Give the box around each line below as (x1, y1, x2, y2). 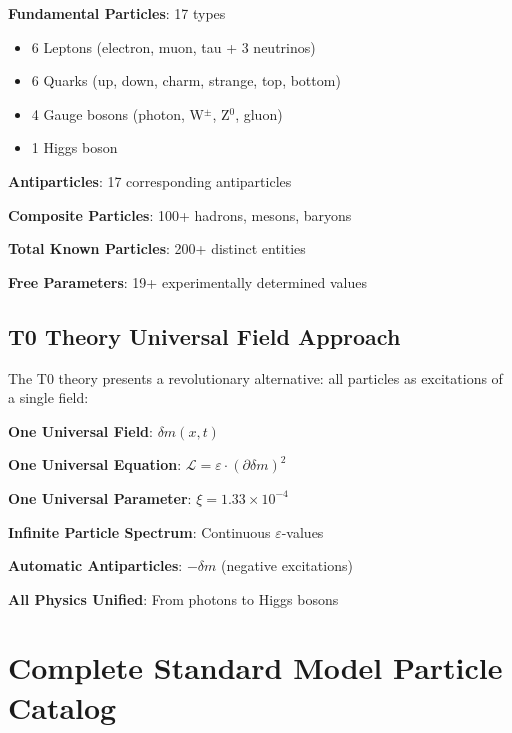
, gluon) (235, 103, 283, 124)
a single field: (8, 387, 89, 408)
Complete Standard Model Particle (8, 647, 503, 688)
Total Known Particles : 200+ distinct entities (8, 238, 306, 259)
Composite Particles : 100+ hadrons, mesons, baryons (8, 204, 352, 225)
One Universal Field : (8, 420, 153, 441)
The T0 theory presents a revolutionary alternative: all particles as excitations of (8, 367, 503, 388)
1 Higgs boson (31, 137, 118, 158)
